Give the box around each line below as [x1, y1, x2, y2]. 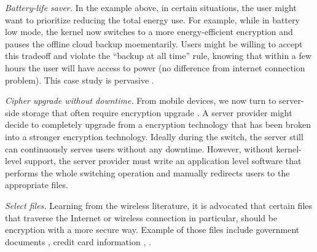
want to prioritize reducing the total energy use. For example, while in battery [5, 13, 300, 26]
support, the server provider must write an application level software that [24, 154, 302, 167]
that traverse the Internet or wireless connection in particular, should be [5, 211, 278, 224]
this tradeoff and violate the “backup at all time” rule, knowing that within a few [5, 49, 312, 62]
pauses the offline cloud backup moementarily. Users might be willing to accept [5, 37, 303, 50]
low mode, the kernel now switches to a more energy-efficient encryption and [5, 25, 293, 38]
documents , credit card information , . [5, 235, 151, 248]
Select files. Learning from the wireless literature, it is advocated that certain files [5, 199, 313, 211]
